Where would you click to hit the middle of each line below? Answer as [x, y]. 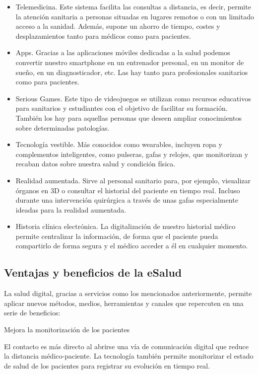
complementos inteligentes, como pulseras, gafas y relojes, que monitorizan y [132, 154]
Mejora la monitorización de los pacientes [67, 330]
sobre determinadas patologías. [63, 127]
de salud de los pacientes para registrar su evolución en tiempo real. [107, 365]
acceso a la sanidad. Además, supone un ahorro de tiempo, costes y [118, 26]
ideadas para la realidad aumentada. [71, 209]
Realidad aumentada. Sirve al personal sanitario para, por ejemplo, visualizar [133, 180]
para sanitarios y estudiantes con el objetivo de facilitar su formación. [122, 108]
